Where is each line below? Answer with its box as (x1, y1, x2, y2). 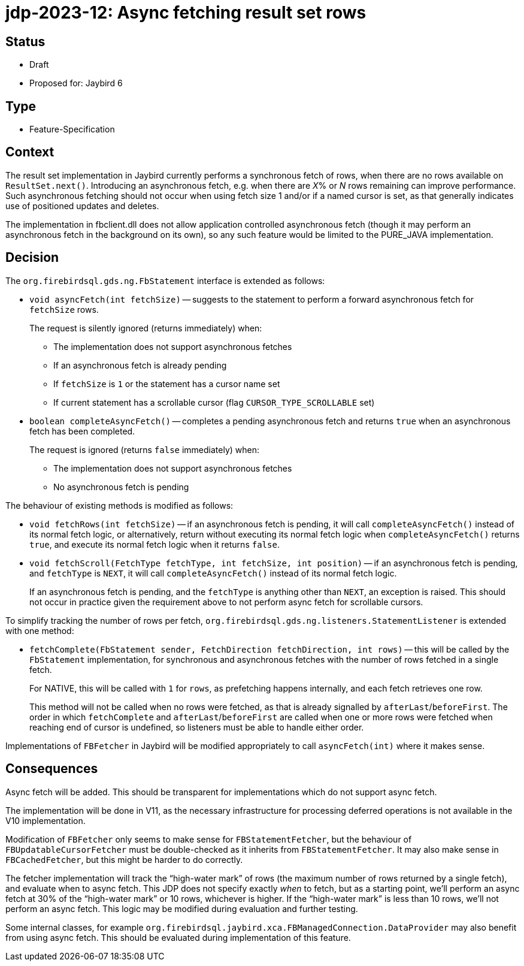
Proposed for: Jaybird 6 (29, 78, 123, 89)
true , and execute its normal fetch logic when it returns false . (29, 539, 280, 550)
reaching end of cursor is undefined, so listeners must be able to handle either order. (29, 722, 364, 732)
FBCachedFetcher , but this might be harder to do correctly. (5, 854, 243, 865)
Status (5, 34, 46, 49)
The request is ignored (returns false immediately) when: (29, 444, 260, 455)
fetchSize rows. (29, 304, 99, 315)
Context (5, 144, 54, 160)
